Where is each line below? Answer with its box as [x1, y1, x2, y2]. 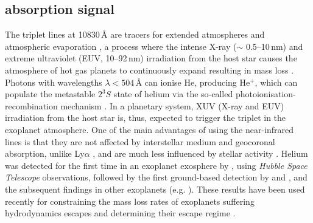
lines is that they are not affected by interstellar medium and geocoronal [5, 135, 275, 148]
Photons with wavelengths [5, 75, 102, 88]
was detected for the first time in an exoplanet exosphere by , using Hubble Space [5, 159, 308, 171]
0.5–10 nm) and [245, 39, 303, 52]
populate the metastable [5, 87, 96, 100]
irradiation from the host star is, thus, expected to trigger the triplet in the [5, 111, 286, 124]
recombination [5, 99, 58, 112]
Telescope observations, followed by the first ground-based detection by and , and [5, 171, 308, 184]
